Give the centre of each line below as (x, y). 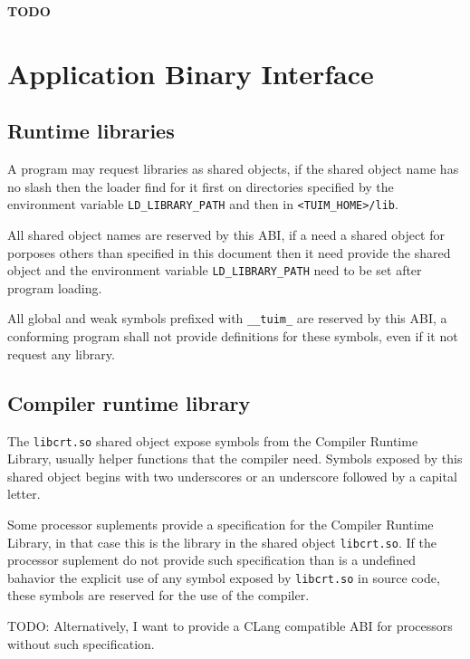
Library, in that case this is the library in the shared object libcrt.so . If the (222, 542)
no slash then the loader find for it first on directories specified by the (201, 186)
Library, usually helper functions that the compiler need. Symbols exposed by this (235, 458)
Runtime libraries (91, 131)
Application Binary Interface (191, 73)
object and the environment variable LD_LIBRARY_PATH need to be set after (215, 270)
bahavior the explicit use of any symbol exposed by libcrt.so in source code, (224, 577)
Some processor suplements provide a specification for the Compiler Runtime (221, 524)
